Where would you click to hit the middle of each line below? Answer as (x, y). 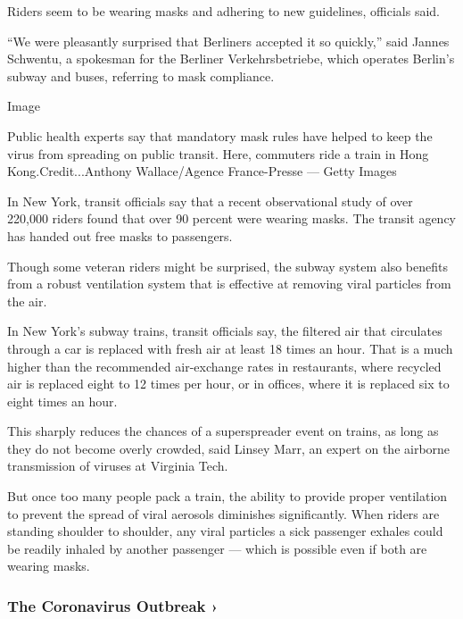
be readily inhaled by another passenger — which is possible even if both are (217, 548)
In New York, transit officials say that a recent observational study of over (210, 201)
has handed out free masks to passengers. (120, 235)
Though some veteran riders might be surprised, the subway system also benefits (227, 266)
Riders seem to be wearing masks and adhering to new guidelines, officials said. (223, 11)
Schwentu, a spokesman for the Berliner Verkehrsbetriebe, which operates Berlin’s (231, 59)
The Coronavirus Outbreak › (113, 605)
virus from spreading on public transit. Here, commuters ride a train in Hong (218, 153)
